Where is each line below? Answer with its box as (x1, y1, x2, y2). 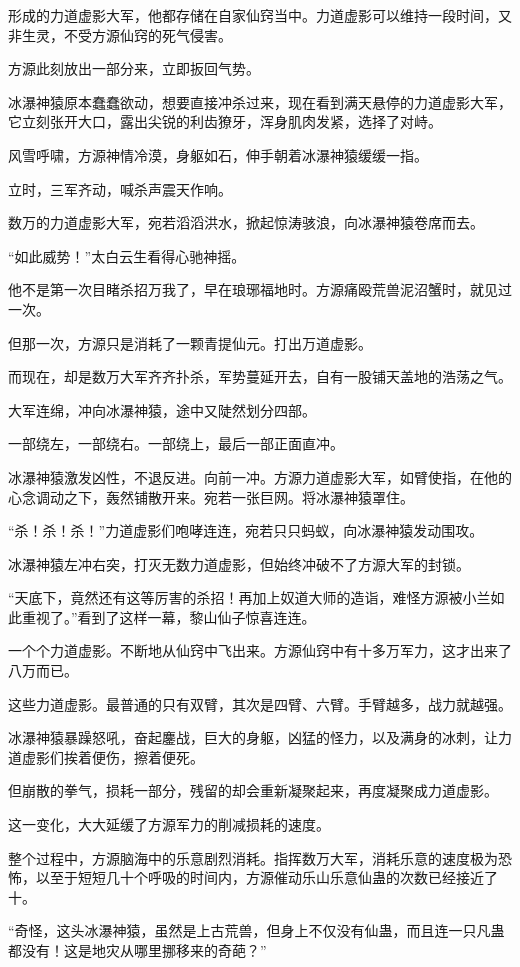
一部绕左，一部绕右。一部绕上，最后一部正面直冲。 (8, 433, 344, 454)
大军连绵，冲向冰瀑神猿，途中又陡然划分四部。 (8, 399, 316, 420)
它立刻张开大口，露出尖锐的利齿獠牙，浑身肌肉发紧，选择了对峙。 (8, 111, 442, 132)
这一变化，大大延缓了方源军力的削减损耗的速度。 (8, 814, 330, 835)
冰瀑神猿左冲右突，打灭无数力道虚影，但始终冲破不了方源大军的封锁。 (8, 553, 470, 574)
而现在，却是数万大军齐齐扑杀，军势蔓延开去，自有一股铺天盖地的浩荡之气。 (8, 366, 512, 387)
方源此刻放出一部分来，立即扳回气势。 (8, 58, 260, 79)
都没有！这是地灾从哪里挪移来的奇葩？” (8, 940, 267, 960)
